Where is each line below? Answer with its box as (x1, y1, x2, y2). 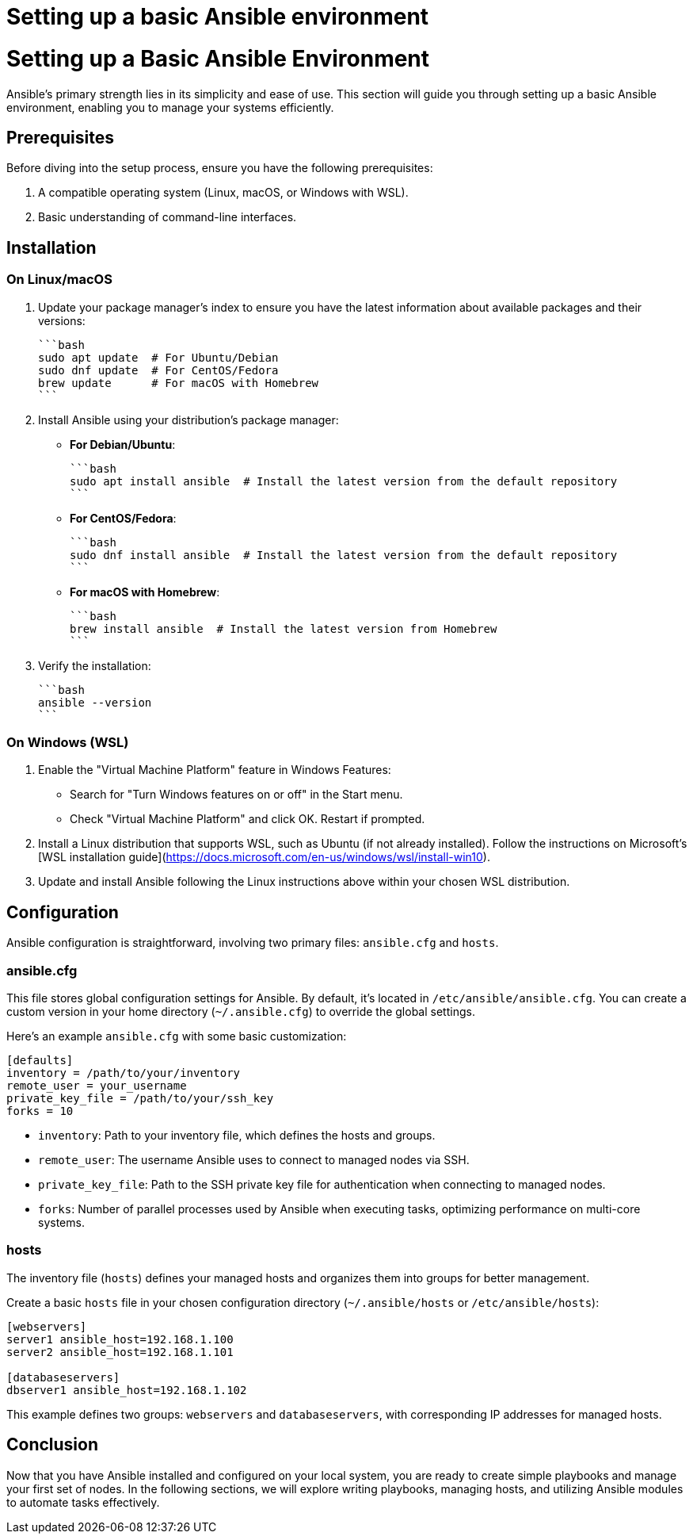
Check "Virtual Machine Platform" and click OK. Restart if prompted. (70, 812, 425, 826)
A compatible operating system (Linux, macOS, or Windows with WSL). (38, 186, 409, 200)
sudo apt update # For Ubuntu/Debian (38, 351, 279, 364)
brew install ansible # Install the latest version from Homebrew (70, 622, 497, 635)
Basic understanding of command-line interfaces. (38, 210, 297, 224)
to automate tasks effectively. (6, 1495, 160, 1509)
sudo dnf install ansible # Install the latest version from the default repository (70, 548, 618, 561)
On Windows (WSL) (6, 734, 129, 750)
